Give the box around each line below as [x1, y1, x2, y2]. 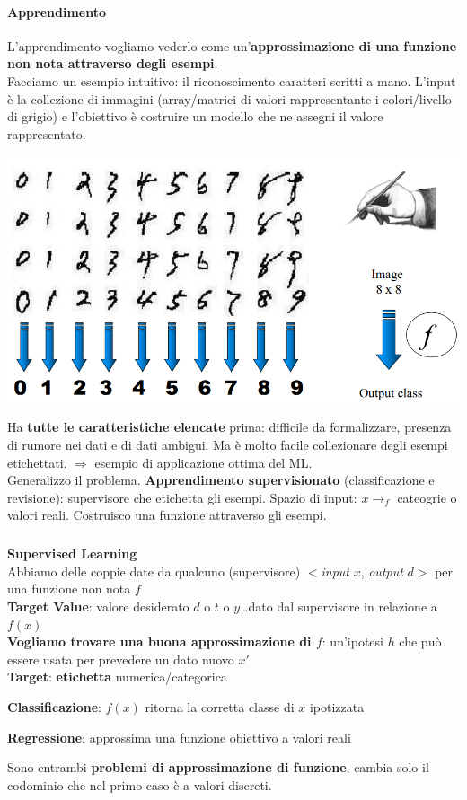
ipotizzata [309, 698, 365, 716]
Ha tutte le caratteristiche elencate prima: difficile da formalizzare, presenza [7, 418, 452, 436]
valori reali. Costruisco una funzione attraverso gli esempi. [7, 505, 327, 524]
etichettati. [7, 453, 67, 471]
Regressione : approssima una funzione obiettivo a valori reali [7, 727, 351, 746]
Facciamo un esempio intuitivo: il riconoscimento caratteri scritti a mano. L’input [7, 71, 456, 90]
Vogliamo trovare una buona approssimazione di [7, 632, 312, 651]
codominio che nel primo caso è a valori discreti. [7, 775, 272, 794]
